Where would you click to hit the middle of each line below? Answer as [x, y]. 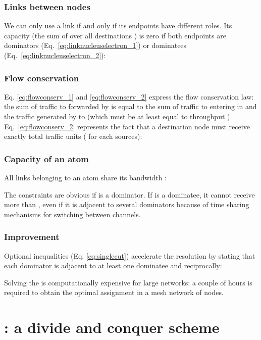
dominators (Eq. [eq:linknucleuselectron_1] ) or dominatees [95, 45]
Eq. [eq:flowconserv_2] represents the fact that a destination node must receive [127, 126]
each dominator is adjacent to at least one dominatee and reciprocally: [113, 265]
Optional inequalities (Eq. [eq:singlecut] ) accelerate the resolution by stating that [130, 255]
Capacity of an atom [46, 158]
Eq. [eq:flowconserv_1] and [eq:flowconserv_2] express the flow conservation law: [129, 96]
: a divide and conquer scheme [112, 327]
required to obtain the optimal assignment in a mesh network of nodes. [114, 292]
